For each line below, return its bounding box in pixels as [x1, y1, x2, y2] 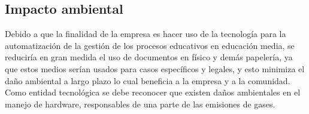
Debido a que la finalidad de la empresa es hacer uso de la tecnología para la [5, 27, 286, 40]
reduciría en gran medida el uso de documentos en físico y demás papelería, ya [5, 51, 293, 63]
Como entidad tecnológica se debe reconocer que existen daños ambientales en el [5, 86, 301, 98]
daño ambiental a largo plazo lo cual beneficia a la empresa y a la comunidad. [5, 74, 290, 87]
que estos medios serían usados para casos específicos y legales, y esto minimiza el [5, 62, 305, 75]
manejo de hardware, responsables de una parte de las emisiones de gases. [5, 97, 275, 110]
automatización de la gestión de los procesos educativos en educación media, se [5, 39, 295, 51]
